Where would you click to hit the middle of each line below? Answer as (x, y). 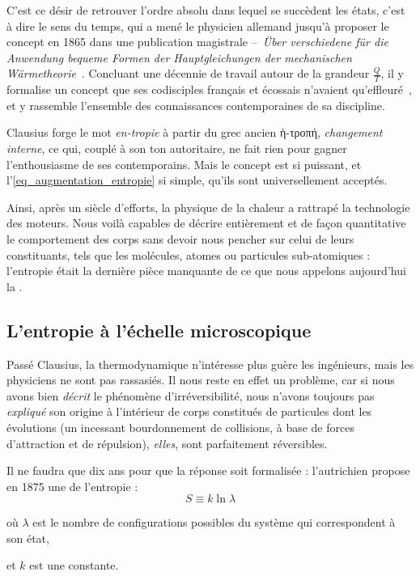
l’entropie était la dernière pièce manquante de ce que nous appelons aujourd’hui (206, 271)
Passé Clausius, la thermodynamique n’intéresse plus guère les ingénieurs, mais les (210, 364)
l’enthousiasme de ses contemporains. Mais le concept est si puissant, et (184, 164)
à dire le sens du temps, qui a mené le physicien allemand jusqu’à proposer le (198, 25)
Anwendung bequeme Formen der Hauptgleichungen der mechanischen (179, 57)
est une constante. (74, 565)
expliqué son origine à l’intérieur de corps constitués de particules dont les (189, 411)
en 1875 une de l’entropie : (72, 486)
